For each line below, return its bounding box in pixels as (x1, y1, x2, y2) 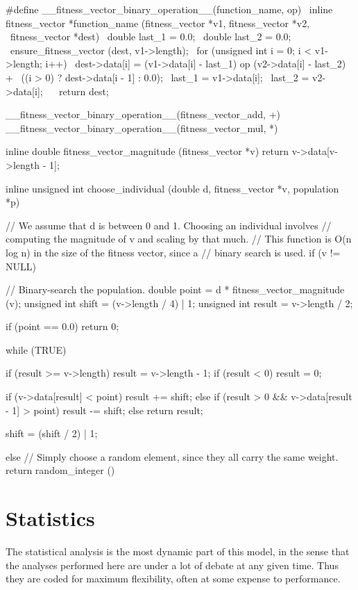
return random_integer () (6, 463, 115, 477)
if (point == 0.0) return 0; (6, 319, 119, 334)
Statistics (6, 504, 95, 532)
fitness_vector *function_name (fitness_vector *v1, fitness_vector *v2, (6, 15, 310, 30)
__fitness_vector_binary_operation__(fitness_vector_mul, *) (6, 120, 278, 135)
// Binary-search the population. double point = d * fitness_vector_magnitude (6, 282, 345, 297)
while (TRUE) (6, 342, 67, 357)
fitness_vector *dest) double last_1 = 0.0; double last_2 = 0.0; (10, 29, 291, 44)
